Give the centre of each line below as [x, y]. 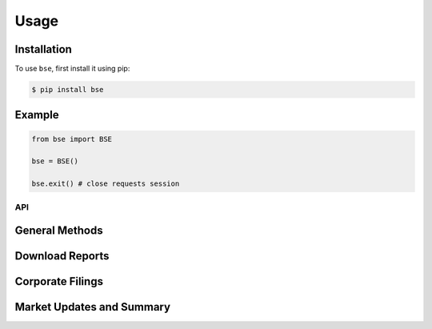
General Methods [59, 231]
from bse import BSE [72, 139]
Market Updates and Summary [93, 307]
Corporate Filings [59, 281]
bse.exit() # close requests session [106, 184]
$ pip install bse [68, 90]
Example [37, 115]
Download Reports [62, 256]
